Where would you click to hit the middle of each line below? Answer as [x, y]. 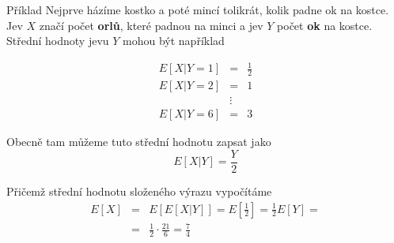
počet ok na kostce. [325, 25]
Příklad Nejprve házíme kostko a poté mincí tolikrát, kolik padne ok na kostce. [198, 9]
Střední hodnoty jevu [58, 41]
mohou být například [174, 41]
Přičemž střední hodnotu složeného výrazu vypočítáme [139, 191]
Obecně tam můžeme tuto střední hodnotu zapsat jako [139, 142]
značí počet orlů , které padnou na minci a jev [151, 25]
